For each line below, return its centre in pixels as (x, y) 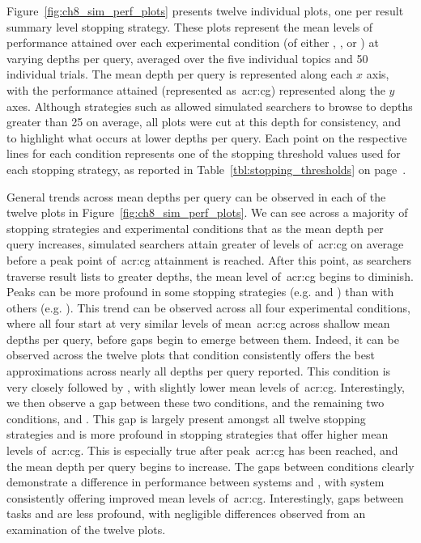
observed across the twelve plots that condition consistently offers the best (191, 355)
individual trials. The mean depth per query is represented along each (180, 74)
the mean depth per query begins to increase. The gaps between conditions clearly (210, 466)
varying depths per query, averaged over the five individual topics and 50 (187, 58)
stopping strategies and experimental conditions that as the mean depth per (195, 228)
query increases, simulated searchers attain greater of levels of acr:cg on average (205, 244)
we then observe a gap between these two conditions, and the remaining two (196, 403)
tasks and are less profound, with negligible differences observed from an (186, 513)
